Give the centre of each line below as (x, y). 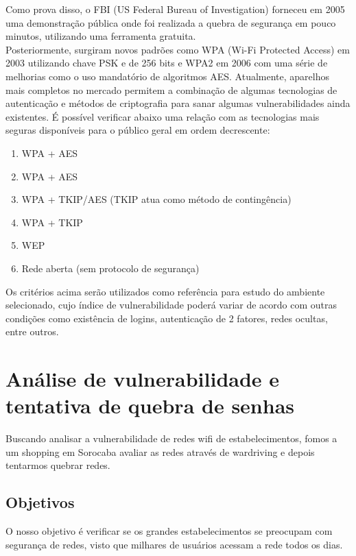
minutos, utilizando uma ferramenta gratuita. (101, 36)
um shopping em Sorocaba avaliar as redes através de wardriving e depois (160, 451)
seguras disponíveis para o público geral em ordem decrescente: (138, 130)
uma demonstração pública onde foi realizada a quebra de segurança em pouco (171, 22)
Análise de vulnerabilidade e (143, 379)
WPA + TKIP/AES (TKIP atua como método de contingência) (156, 199)
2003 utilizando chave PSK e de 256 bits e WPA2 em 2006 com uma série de (167, 63)
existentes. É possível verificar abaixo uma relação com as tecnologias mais (163, 116)
